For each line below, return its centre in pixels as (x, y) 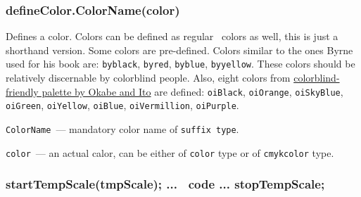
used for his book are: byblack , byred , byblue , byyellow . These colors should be (180, 64)
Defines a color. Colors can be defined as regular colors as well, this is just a (172, 36)
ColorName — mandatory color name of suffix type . (122, 128)
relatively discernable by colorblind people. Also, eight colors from (148, 78)
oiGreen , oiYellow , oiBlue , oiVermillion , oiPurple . (122, 105)
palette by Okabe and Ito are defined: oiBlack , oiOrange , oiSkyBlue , (192, 91)
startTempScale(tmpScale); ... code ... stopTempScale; (165, 184)
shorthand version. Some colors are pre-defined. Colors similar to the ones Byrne (179, 50)
